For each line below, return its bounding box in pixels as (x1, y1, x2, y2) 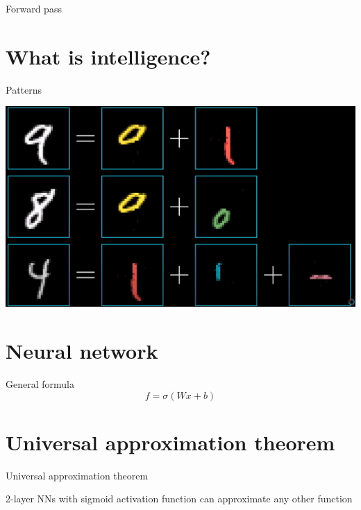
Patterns (6, 82, 42, 96)
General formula (6, 376, 74, 391)
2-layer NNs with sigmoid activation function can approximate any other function (6, 491, 353, 506)
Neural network (6, 337, 158, 364)
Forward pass (6, 1, 62, 15)
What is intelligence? (6, 42, 211, 70)
